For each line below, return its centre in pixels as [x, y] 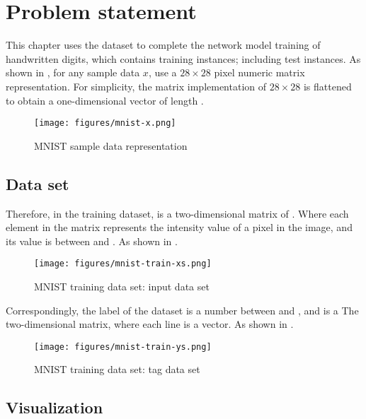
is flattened [327, 86]
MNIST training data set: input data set [122, 286]
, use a [162, 72]
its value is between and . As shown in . [92, 241]
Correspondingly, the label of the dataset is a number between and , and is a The [182, 310]
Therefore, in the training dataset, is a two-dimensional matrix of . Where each [177, 213]
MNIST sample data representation [111, 145]
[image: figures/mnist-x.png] [105, 123]
